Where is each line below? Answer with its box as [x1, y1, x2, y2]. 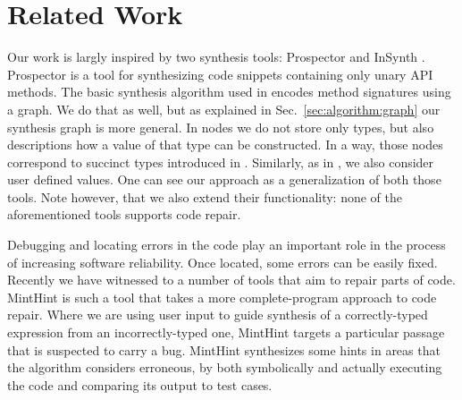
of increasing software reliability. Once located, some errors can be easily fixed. [7, 252, 438, 271]
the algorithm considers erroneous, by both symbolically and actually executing [7, 358, 442, 377]
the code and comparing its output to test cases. [7, 375, 273, 394]
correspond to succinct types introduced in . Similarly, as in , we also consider [7, 152, 434, 171]
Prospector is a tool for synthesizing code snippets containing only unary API [7, 64, 433, 83]
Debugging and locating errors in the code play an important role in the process [7, 235, 446, 254]
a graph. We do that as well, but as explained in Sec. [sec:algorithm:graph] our [7, 99, 441, 118]
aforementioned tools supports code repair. [7, 205, 241, 224]
